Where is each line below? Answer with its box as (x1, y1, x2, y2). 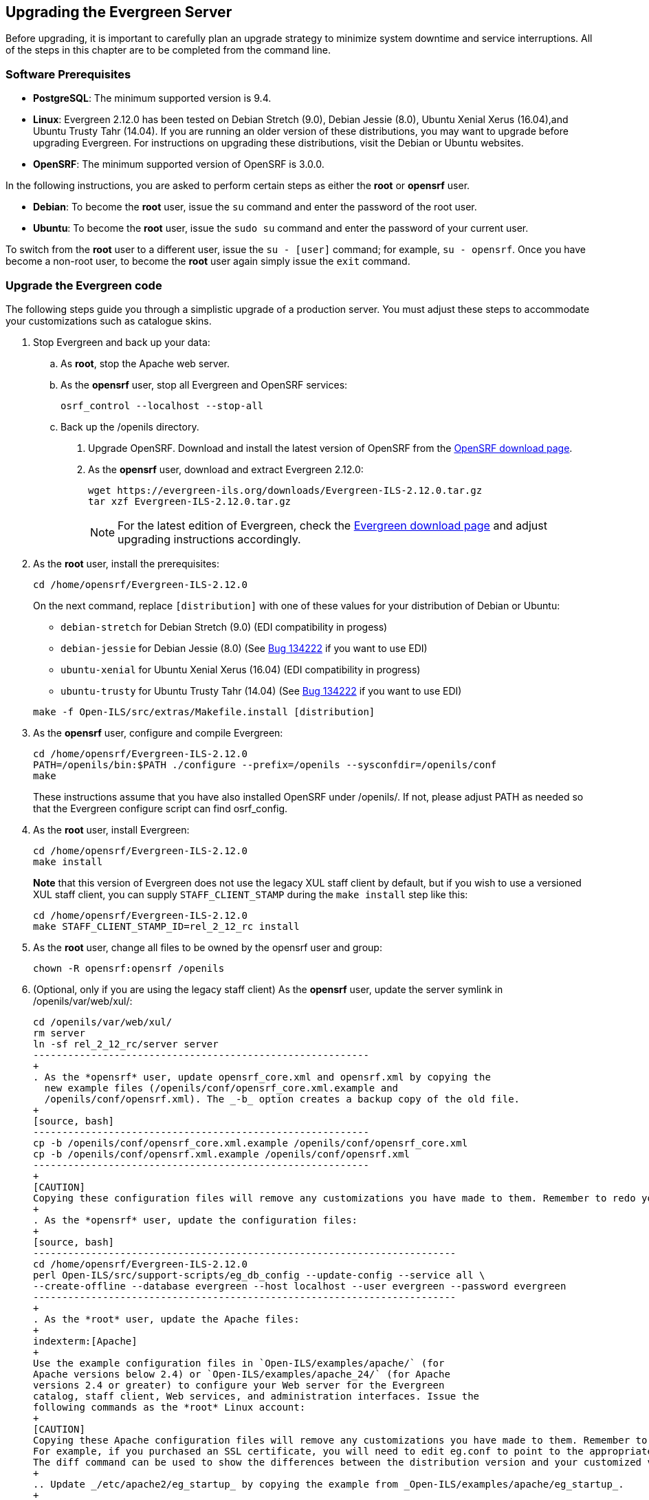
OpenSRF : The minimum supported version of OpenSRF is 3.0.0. (33, 158, 324, 171)
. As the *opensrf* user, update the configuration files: (33, 1214, 358, 1226)
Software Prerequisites (5, 67, 131, 81)
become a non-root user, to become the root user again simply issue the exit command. (5, 255, 410, 268)
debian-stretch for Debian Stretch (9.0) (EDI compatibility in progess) (60, 620, 388, 633)
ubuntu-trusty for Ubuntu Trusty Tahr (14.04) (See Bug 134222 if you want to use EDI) (60, 684, 462, 697)
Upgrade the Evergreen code (5, 278, 162, 292)
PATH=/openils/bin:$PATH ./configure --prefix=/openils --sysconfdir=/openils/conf (33, 759, 497, 770)
